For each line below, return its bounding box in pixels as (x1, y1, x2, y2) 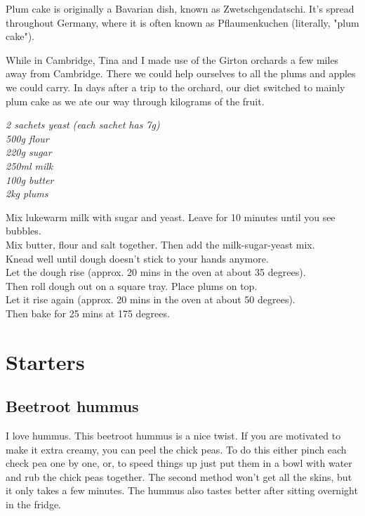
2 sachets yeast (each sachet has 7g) (6, 117, 160, 132)
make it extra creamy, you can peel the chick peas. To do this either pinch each (6, 442, 347, 456)
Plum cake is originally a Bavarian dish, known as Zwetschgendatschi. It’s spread (6, 1, 354, 15)
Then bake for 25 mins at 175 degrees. (6, 305, 170, 320)
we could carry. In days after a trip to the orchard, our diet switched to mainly (6, 79, 345, 94)
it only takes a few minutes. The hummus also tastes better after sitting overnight (6, 483, 358, 498)
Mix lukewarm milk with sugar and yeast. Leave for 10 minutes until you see (6, 209, 336, 224)
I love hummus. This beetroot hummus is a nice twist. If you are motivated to (6, 428, 341, 443)
